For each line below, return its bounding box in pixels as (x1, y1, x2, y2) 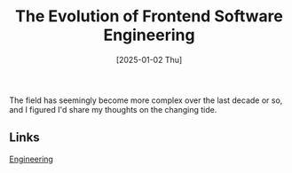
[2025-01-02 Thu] (115, 54, 183, 65)
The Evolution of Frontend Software (14, 6, 284, 27)
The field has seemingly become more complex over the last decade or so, (9, 95, 283, 106)
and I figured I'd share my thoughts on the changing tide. (9, 104, 217, 114)
